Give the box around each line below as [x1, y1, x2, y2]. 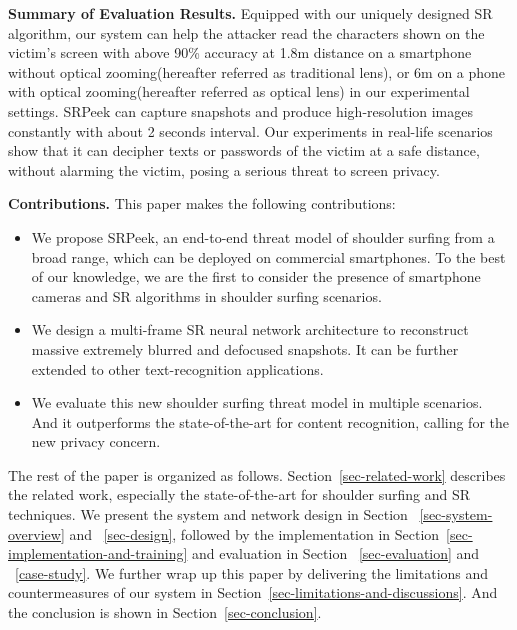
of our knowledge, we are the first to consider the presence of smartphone [31, 266, 481, 287]
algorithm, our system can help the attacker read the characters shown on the [8, 22, 485, 43]
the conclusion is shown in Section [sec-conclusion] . [8, 602, 322, 623]
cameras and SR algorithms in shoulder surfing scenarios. [31, 285, 382, 306]
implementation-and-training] [8, 543, 188, 564]
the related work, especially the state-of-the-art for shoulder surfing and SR [8, 484, 470, 505]
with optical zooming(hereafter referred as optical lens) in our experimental [8, 81, 470, 102]
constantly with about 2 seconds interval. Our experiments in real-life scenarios [8, 120, 493, 141]
